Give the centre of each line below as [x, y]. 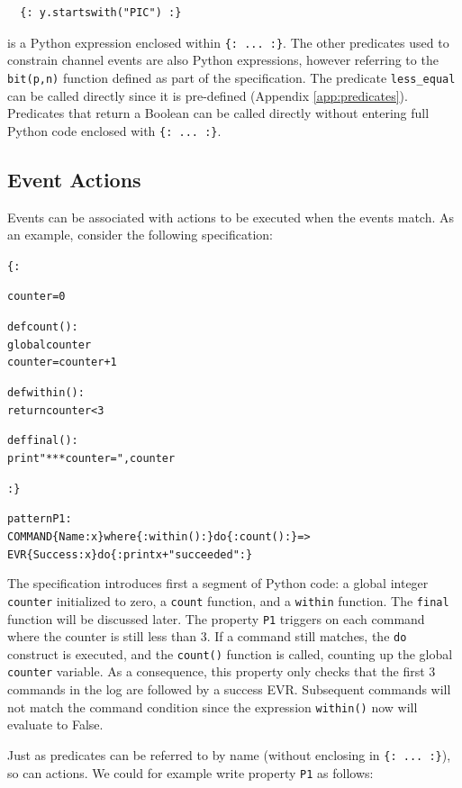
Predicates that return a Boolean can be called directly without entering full [218, 113]
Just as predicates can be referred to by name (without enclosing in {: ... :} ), [229, 754]
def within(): [46, 393]
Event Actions [74, 179]
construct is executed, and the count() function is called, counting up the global [230, 653]
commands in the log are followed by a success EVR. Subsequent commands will [229, 689]
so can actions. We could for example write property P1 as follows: [190, 772]
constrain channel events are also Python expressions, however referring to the [223, 60]
